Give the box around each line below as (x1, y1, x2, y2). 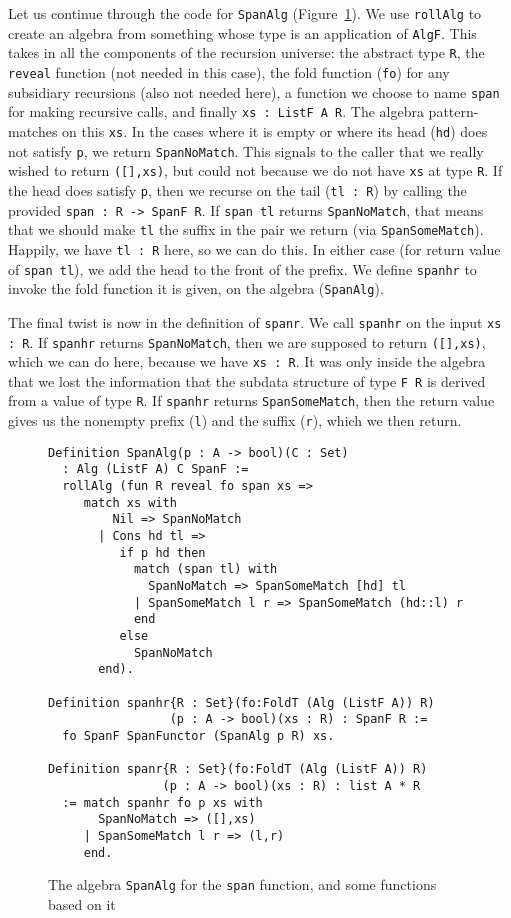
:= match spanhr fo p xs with (62, 795, 263, 810)
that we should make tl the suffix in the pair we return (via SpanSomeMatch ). (8, 219, 484, 240)
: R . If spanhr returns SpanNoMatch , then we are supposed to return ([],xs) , (8, 331, 486, 352)
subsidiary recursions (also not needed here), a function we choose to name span (8, 81, 500, 102)
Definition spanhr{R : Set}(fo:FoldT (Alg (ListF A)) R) (48, 695, 435, 710)
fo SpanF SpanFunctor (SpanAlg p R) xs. (62, 728, 335, 743)
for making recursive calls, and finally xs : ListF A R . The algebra (8, 101, 424, 122)
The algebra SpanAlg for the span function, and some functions (48, 874, 437, 895)
